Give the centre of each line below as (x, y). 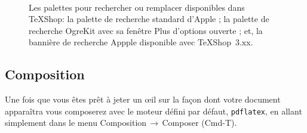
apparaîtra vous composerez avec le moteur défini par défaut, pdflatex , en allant (153, 111)
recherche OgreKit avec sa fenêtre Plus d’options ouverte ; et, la (146, 30)
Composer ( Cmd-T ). (199, 123)
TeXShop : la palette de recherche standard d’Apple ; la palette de (149, 19)
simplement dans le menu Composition (76, 123)
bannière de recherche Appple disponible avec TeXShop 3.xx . (141, 42)
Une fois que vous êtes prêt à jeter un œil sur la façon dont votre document (143, 99)
